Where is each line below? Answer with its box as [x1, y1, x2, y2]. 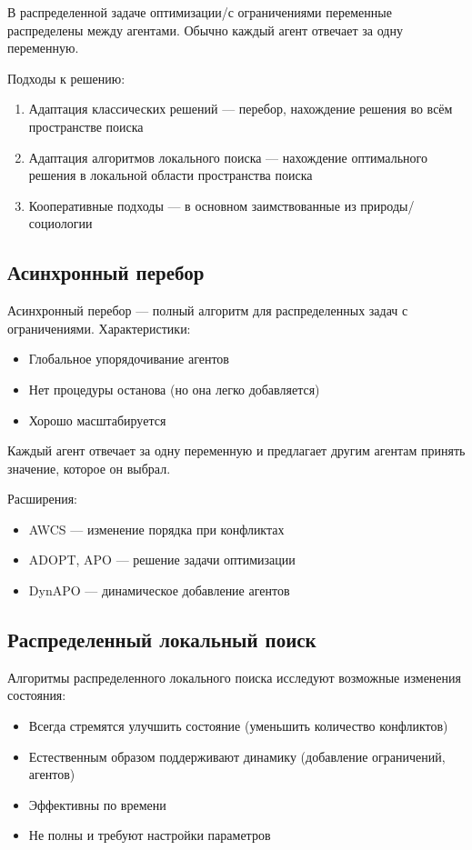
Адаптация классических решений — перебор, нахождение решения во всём [28, 99, 453, 118]
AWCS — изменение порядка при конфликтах [28, 519, 285, 538]
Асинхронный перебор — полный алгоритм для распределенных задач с [7, 301, 408, 320]
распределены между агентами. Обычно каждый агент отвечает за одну [7, 20, 403, 39]
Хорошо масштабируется [28, 410, 166, 429]
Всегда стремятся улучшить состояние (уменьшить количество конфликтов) [28, 716, 448, 735]
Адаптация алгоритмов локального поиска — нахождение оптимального [28, 147, 427, 166]
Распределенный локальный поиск [7, 625, 316, 654]
